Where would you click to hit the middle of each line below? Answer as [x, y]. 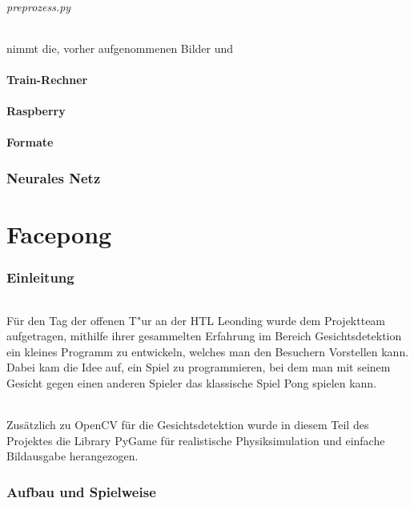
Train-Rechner [47, 79]
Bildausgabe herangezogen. [72, 456]
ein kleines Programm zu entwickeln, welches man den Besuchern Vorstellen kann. [208, 351]
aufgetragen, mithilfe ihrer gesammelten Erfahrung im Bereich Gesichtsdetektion [204, 336]
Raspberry [36, 111]
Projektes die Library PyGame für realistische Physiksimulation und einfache [196, 440]
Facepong [59, 233]
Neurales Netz [54, 177]
